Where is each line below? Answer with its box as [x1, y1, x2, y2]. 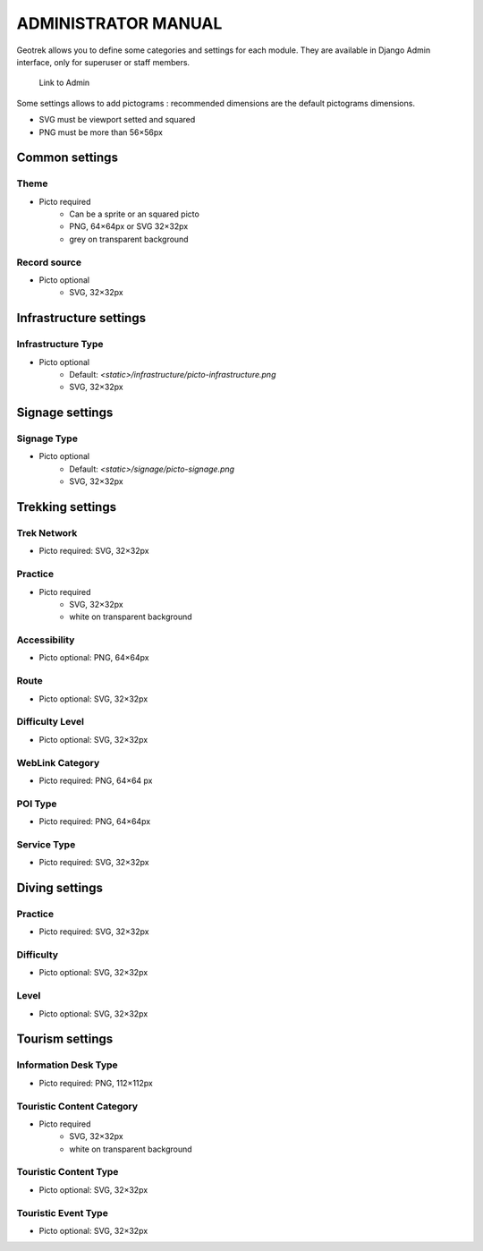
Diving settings [16, 880, 103, 895]
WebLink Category [16, 756, 100, 769]
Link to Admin [38, 77, 90, 89]
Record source [16, 256, 82, 268]
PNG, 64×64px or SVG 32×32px [69, 221, 189, 232]
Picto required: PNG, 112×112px [38, 1077, 154, 1088]
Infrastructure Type [16, 338, 104, 351]
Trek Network [16, 527, 78, 540]
